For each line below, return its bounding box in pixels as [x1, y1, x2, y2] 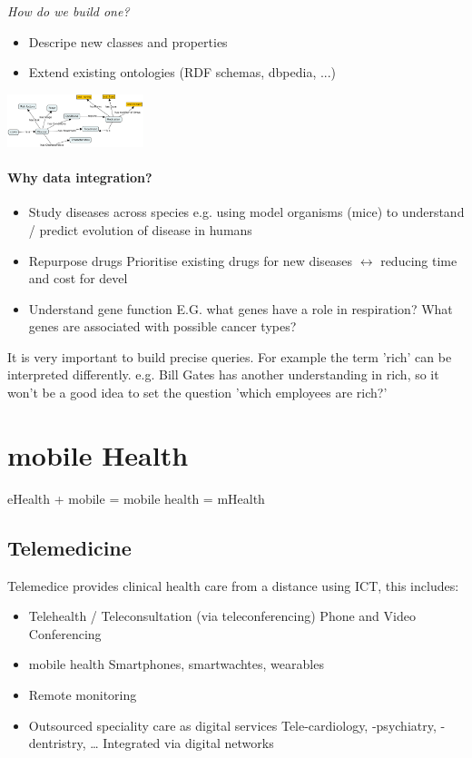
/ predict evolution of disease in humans [28, 220, 252, 239]
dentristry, [28, 733, 86, 753]
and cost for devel [28, 269, 128, 288]
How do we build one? [7, 2, 130, 20]
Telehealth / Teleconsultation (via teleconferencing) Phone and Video [28, 606, 416, 625]
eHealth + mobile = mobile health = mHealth [7, 488, 265, 507]
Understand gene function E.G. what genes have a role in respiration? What [28, 299, 453, 318]
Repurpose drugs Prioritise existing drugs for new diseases [28, 251, 353, 270]
